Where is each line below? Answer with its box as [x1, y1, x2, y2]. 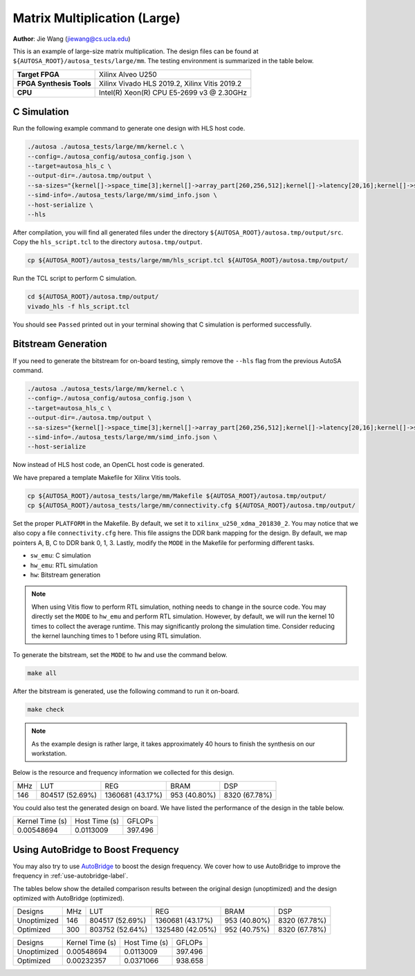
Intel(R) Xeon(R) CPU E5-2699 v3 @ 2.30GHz [99, 87, 248, 97]
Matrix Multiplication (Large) [12, 10, 181, 26]
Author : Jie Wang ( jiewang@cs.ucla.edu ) [12, 35, 131, 43]
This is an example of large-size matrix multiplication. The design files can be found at [12, 47, 259, 55]
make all [27, 670, 57, 677]
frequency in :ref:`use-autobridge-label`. [12, 872, 129, 880]
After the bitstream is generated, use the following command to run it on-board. [12, 687, 240, 695]
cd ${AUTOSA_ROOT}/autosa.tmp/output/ [27, 293, 159, 301]
